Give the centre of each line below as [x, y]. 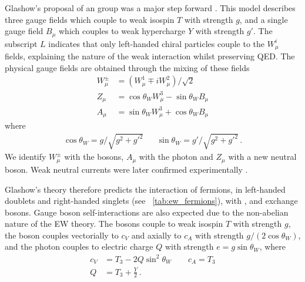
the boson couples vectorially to [62, 235]
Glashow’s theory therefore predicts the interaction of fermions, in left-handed [145, 189]
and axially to [156, 235]
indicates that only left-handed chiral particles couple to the [157, 43]
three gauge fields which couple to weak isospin [90, 19]
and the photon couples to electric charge [79, 246]
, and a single [264, 19]
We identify [26, 157]
